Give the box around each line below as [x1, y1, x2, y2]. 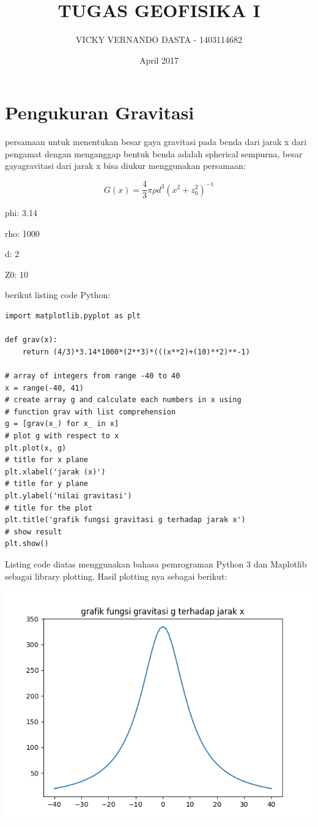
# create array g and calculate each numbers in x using [5, 395, 242, 405]
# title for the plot [5, 503, 93, 512]
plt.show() [5, 539, 49, 548]
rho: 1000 [5, 226, 40, 239]
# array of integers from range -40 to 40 [5, 372, 180, 381]
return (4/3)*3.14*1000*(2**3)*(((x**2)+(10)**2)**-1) [22, 347, 250, 356]
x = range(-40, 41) [5, 383, 84, 392]
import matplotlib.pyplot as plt [5, 312, 141, 321]
